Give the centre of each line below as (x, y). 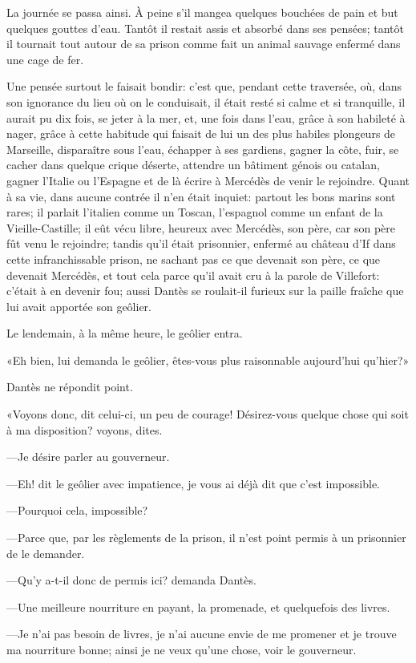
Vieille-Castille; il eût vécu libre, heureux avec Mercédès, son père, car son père (201, 227)
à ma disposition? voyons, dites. (85, 429)
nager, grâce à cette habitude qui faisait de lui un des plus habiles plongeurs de (201, 133)
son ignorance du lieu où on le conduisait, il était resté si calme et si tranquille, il (206, 101)
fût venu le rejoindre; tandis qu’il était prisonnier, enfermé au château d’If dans (201, 243)
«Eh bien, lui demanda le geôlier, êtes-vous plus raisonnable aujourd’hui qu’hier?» (208, 360)
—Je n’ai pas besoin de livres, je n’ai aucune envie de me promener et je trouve (202, 634)
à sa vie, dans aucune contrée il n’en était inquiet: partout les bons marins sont (201, 196)
